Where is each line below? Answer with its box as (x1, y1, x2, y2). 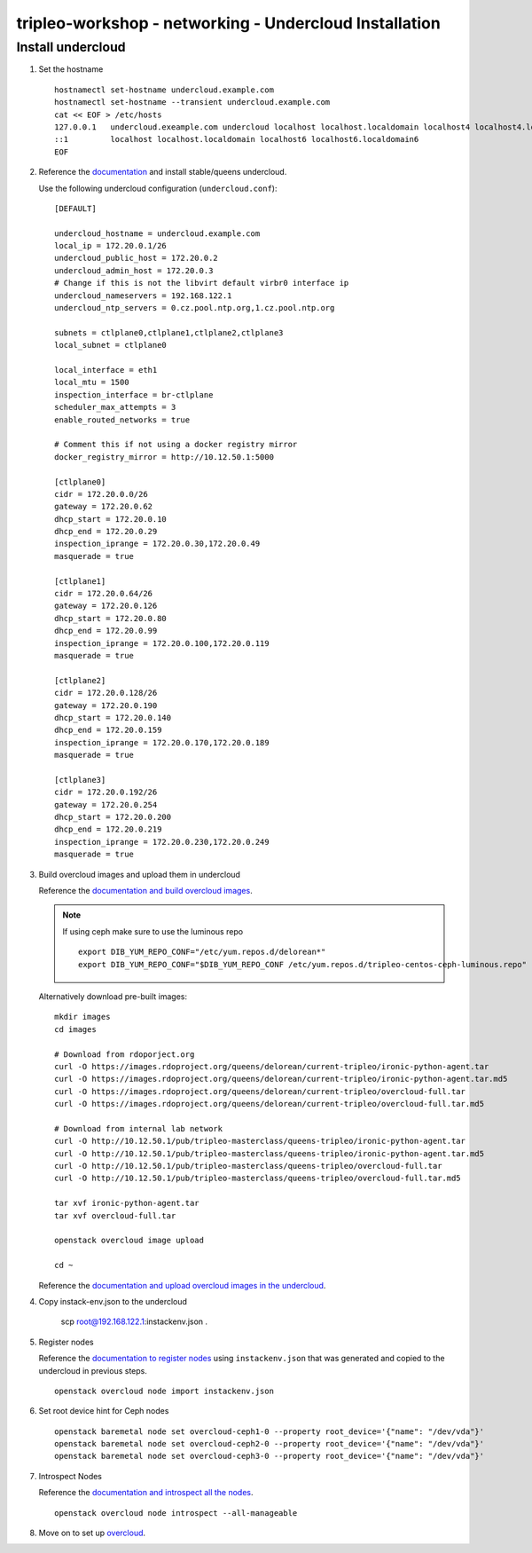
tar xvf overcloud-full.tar (54, 1210, 176, 1220)
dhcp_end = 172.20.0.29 (54, 526, 158, 537)
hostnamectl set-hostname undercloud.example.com (54, 84, 275, 95)
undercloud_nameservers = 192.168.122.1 (54, 290, 232, 301)
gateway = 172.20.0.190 (54, 700, 158, 710)
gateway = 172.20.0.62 (54, 501, 153, 512)
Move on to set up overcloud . (38, 1527, 146, 1539)
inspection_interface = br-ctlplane (54, 390, 214, 399)
